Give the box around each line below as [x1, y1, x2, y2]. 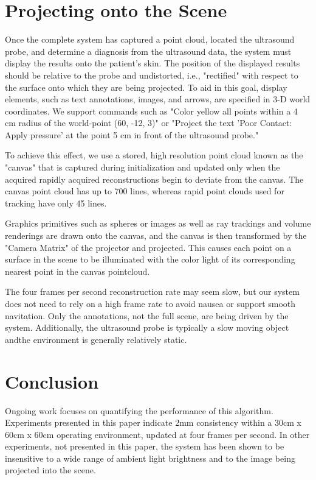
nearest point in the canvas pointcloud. [5, 264, 150, 277]
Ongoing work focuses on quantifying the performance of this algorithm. [5, 404, 273, 417]
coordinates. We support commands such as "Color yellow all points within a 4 [5, 104, 298, 117]
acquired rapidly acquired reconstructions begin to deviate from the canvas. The [5, 172, 304, 185]
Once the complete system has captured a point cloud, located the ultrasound [5, 33, 295, 46]
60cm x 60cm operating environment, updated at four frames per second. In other [5, 428, 310, 440]
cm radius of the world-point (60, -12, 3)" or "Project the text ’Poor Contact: [5, 116, 292, 129]
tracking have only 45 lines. [5, 196, 107, 209]
